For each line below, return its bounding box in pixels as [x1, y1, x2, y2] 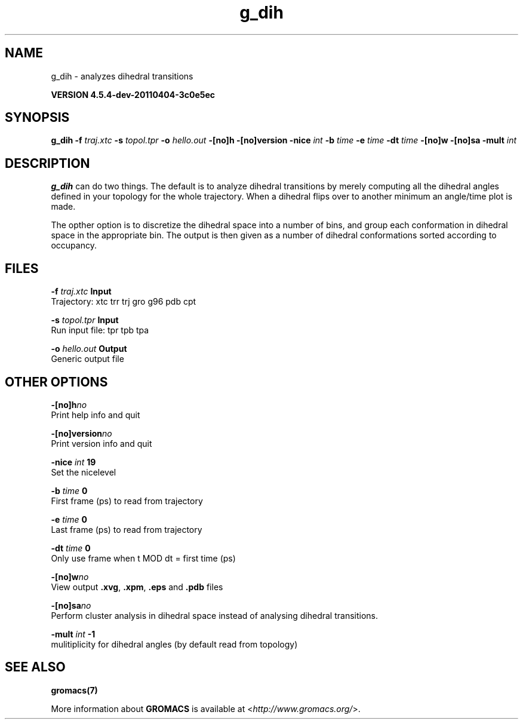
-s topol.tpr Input [51, 315, 119, 326]
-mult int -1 [51, 628, 96, 639]
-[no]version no [51, 428, 112, 438]
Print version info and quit [51, 438, 152, 449]
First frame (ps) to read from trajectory [51, 495, 203, 506]
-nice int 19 [51, 456, 96, 467]
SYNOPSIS [5, 110, 70, 125]
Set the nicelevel [51, 467, 116, 477]
